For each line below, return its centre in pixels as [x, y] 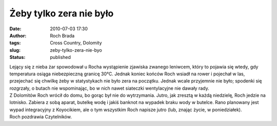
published [61, 57]
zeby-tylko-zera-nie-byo [76, 50]
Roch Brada [62, 35]
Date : [15, 29]
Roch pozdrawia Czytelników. [41, 117]
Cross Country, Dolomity [76, 43]
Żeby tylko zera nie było [62, 13]
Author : [18, 35]
